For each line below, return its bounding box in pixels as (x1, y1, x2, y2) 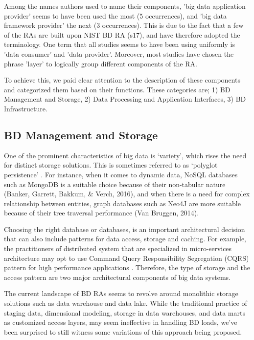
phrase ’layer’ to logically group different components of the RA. (4, 58, 197, 68)
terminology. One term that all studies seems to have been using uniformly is (4, 39, 235, 49)
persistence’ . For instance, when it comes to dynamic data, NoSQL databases (4, 169, 238, 179)
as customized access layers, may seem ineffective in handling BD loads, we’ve (4, 317, 237, 327)
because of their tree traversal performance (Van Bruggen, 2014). (4, 208, 199, 218)
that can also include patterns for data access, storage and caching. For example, (4, 234, 246, 244)
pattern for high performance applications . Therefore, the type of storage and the (4, 262, 250, 273)
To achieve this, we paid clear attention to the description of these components (4, 75, 240, 85)
